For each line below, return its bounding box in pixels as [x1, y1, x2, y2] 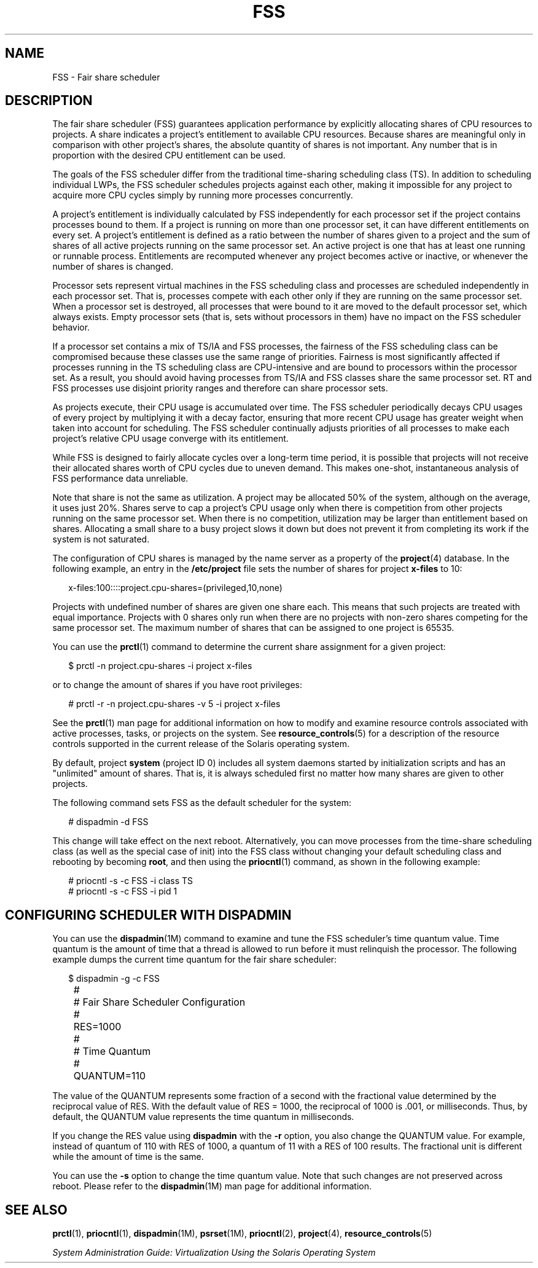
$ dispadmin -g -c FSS [68, 973, 160, 984]
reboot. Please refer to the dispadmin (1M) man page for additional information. [52, 1181, 372, 1192]
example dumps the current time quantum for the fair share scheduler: [52, 954, 337, 965]
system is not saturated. [52, 534, 150, 545]
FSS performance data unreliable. [52, 473, 189, 484]
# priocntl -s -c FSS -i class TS [68, 875, 193, 886]
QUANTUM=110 [73, 1070, 146, 1082]
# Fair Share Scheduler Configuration [73, 996, 246, 1009]
